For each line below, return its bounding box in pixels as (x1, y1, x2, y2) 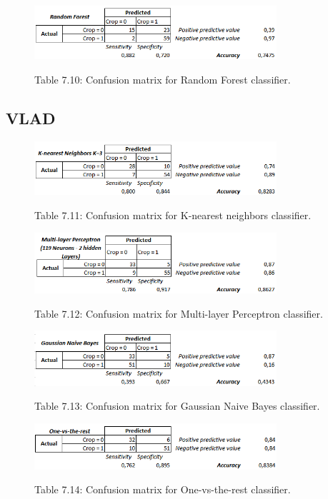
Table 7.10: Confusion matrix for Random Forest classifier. (34, 71, 291, 86)
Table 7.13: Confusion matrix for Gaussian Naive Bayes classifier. (34, 398, 320, 413)
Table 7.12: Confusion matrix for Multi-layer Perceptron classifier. (34, 306, 323, 321)
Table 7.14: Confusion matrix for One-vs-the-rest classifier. (34, 482, 291, 497)
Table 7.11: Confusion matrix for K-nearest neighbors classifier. (34, 208, 312, 223)
